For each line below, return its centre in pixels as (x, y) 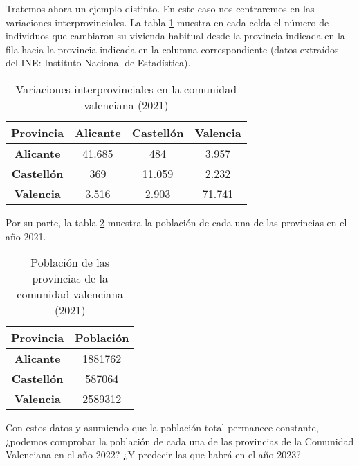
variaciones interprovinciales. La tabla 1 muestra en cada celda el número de (167, 22)
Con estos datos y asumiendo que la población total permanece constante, (162, 428)
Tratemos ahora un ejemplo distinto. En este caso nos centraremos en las (160, 8)
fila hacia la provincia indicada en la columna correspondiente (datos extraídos (172, 49)
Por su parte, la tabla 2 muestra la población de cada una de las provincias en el (176, 222)
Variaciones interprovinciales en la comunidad (126, 89)
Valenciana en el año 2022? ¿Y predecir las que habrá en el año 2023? (153, 455)
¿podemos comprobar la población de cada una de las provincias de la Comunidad (180, 441)
